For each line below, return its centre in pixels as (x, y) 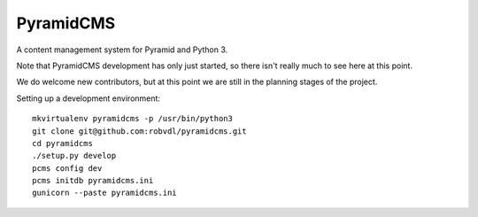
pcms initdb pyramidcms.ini (93, 181)
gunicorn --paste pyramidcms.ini (104, 193)
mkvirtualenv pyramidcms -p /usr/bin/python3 (133, 119)
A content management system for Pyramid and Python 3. (122, 50)
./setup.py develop (74, 156)
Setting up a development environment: (89, 98)
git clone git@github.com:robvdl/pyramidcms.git (139, 131)
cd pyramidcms (62, 143)
